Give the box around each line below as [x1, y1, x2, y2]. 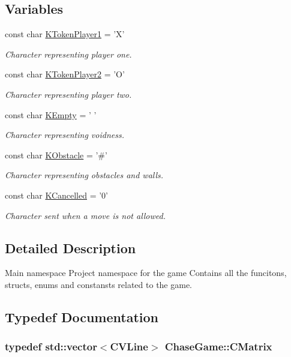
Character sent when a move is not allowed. [5, 209, 166, 221]
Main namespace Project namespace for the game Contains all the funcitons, [5, 266, 287, 279]
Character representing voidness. [5, 128, 124, 141]
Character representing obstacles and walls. [5, 169, 164, 181]
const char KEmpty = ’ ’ [5, 108, 97, 121]
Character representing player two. [5, 88, 132, 100]
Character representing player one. [5, 47, 132, 60]
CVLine [110, 339, 148, 354]
